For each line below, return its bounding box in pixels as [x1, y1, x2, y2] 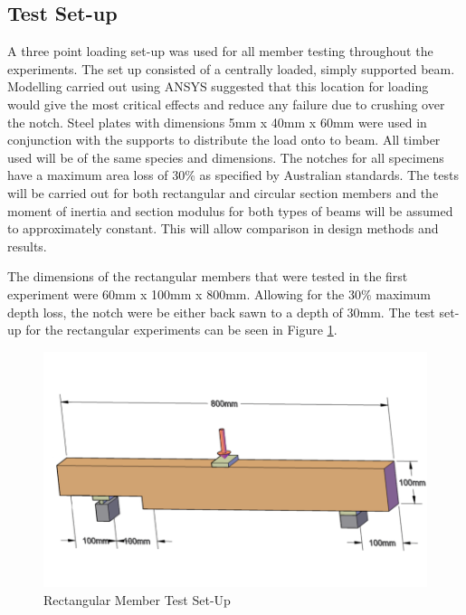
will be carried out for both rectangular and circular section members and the [7, 183, 439, 202]
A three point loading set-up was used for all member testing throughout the [7, 42, 433, 61]
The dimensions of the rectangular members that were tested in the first [7, 267, 408, 286]
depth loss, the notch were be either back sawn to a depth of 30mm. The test [7, 302, 435, 321]
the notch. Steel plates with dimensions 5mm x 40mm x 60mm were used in [7, 112, 427, 131]
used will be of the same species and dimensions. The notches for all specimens [7, 147, 444, 166]
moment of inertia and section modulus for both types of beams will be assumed [7, 201, 453, 220]
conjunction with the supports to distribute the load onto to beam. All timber [7, 130, 441, 149]
